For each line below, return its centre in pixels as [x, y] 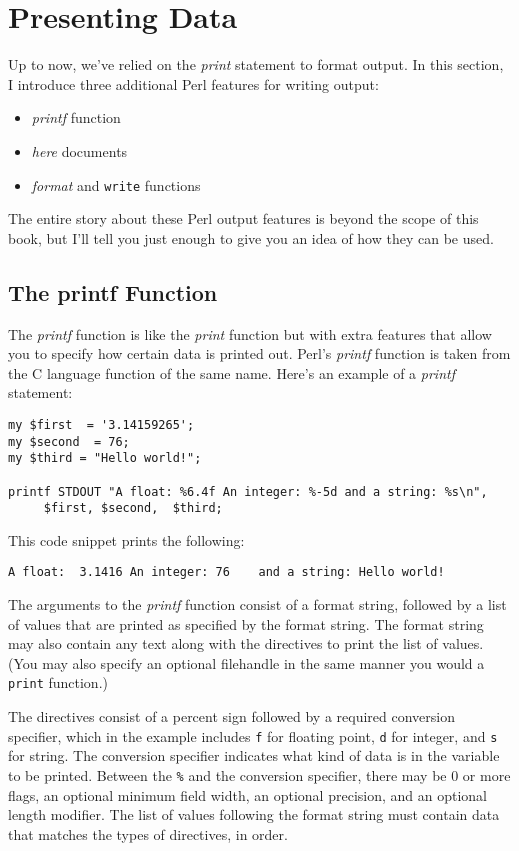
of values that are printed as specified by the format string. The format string [246, 623]
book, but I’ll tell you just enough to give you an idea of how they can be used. [251, 237]
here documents [79, 150]
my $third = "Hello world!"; [105, 458]
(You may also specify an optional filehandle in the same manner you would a [246, 662]
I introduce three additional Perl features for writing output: [193, 83]
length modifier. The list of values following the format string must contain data [254, 814]
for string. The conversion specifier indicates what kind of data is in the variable [254, 755]
